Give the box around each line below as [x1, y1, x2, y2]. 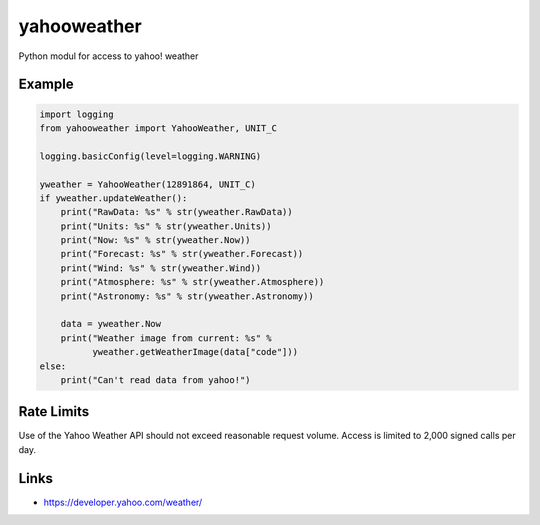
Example [18, 76, 74, 93]
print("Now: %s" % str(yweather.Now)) [60, 235, 251, 246]
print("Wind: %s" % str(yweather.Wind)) [60, 262, 262, 274]
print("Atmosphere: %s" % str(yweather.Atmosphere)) [60, 276, 325, 288]
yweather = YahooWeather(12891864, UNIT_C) [39, 178, 257, 190]
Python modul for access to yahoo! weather [18, 50, 199, 62]
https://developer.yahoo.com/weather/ [43, 496, 203, 508]
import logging [39, 108, 114, 120]
